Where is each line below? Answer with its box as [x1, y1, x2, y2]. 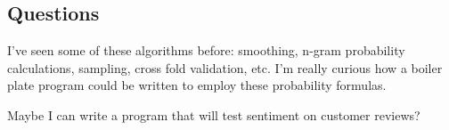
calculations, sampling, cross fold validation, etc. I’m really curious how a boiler [7, 58, 443, 77]
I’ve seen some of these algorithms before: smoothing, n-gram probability [7, 41, 405, 60]
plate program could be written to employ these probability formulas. [7, 76, 387, 94]
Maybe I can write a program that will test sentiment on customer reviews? [7, 105, 420, 124]
